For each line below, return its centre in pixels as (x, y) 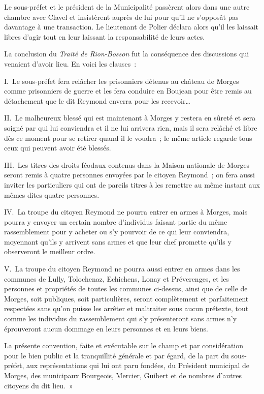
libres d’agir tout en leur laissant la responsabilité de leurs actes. (105, 36)
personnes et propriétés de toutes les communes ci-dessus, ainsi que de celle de (126, 289)
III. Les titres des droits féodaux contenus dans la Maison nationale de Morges (127, 164)
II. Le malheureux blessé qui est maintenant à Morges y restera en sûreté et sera (130, 118)
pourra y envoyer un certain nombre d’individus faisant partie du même (116, 221)
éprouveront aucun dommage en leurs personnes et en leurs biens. (106, 328)
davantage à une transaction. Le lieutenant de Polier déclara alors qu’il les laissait (131, 27)
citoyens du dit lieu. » (39, 385)
